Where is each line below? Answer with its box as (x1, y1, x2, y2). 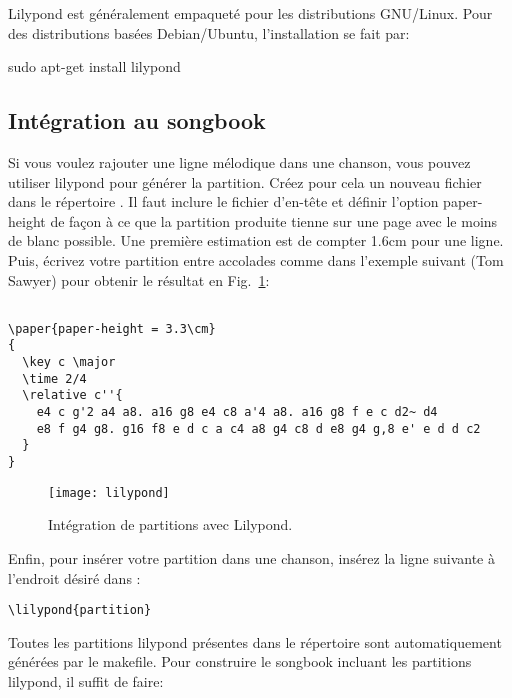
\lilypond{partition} (8, 603, 152, 618)
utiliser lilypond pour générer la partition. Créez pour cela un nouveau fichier (8, 171, 482, 192)
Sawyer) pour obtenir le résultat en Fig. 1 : (8, 269, 270, 290)
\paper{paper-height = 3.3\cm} (8, 321, 216, 336)
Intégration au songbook (8, 105, 266, 136)
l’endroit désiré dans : (8, 567, 141, 588)
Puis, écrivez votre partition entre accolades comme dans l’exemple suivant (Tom (8, 249, 504, 270)
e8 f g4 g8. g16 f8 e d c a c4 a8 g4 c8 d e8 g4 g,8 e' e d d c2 (36, 421, 481, 436)
